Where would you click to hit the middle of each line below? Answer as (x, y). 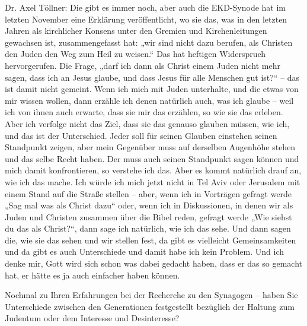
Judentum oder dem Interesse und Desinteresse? (92, 318)
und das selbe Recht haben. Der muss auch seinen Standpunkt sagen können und (152, 158)
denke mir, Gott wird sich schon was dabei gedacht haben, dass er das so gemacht (153, 263)
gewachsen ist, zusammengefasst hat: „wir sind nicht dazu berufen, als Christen (149, 42)
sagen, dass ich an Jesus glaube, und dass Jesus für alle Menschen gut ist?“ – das (152, 77)
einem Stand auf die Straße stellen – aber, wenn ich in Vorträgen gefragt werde (148, 193)
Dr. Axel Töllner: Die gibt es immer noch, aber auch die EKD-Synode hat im (145, 7)
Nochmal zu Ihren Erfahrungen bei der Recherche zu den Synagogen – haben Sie (151, 295)
